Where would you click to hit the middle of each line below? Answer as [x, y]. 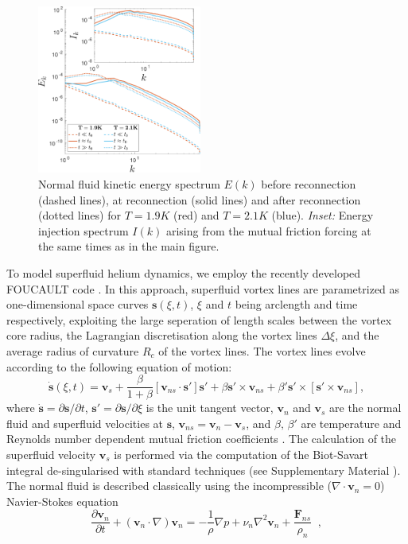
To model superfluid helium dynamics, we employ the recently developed [184, 273]
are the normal [365, 408]
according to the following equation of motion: [119, 366]
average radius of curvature [73, 350]
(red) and [196, 215]
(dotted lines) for [80, 215]
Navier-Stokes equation [62, 501]
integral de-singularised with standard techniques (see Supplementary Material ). [204, 470]
